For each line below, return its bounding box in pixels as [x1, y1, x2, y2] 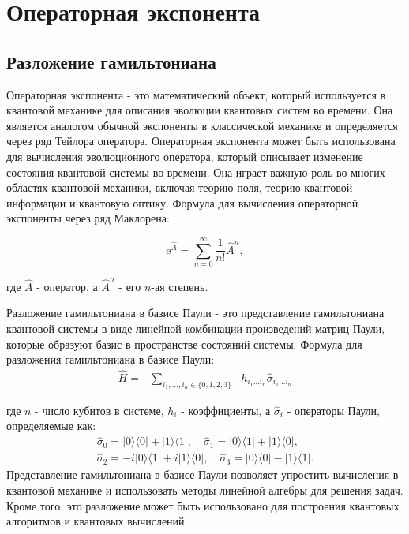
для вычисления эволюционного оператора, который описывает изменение [6, 148, 363, 164]
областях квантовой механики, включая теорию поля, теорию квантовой [6, 179, 353, 196]
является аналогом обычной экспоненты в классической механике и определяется [6, 117, 398, 133]
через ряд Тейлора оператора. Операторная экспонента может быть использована [6, 133, 396, 149]
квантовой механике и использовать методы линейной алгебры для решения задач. [6, 482, 403, 499]
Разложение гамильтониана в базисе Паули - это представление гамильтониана [6, 304, 385, 321]
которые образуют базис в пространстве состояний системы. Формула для [6, 335, 362, 352]
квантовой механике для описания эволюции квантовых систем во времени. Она [6, 102, 393, 118]
